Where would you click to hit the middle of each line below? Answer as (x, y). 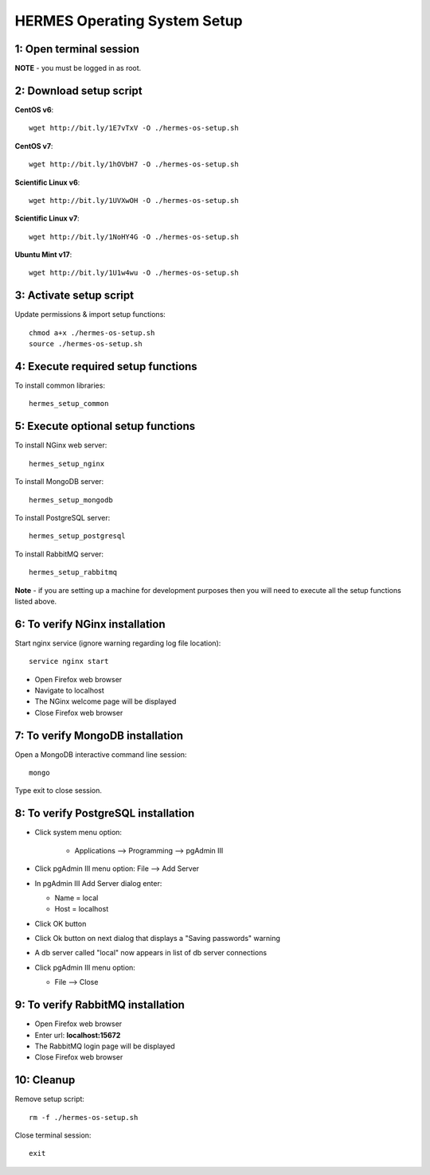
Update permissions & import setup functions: (90, 314)
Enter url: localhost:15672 (78, 1035)
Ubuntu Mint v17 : (43, 255)
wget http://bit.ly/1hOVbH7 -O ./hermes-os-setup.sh (134, 164)
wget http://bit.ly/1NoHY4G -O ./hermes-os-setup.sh (134, 236)
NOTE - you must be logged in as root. (78, 68)
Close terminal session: (53, 1135)
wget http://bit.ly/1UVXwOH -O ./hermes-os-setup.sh (134, 200)
